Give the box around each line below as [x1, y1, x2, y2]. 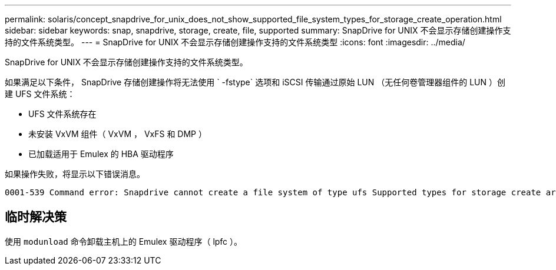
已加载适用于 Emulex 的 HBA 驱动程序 [28, 149, 174, 159]
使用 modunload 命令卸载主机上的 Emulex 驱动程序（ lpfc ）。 [5, 236, 243, 246]
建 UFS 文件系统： [5, 89, 75, 99]
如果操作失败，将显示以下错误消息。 [5, 169, 145, 179]
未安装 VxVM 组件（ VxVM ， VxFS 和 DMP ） [28, 129, 207, 139]
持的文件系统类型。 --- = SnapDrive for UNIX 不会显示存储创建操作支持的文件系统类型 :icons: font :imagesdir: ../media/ [5, 37, 465, 47]
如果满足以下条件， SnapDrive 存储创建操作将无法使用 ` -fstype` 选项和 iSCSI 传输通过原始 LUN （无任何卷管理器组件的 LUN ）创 [5, 77, 505, 87]
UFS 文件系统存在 [28, 109, 97, 119]
